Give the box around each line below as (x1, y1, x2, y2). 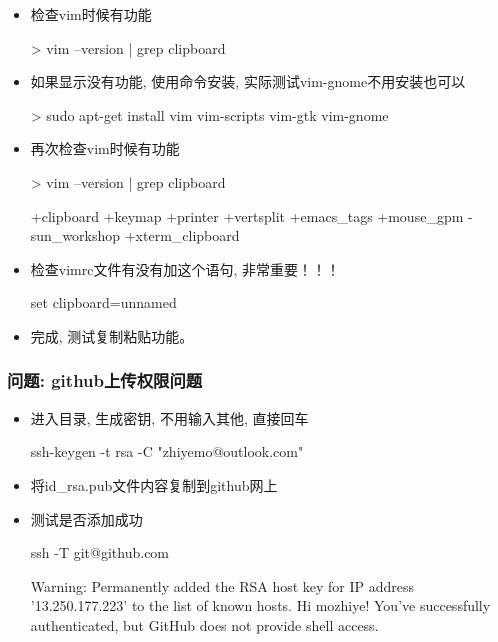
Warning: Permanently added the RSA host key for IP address (30, 575, 415, 596)
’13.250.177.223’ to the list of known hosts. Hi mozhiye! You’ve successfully (30, 595, 491, 616)
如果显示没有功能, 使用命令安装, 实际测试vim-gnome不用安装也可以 (30, 71, 466, 92)
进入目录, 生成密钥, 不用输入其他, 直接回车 (30, 407, 309, 428)
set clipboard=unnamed (30, 292, 177, 313)
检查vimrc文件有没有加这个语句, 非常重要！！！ (30, 258, 340, 279)
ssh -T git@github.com (30, 542, 170, 563)
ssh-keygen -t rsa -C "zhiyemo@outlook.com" (30, 441, 304, 462)
